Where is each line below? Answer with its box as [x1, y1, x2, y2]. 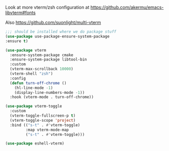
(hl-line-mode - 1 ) [14, 85, 53, 90]
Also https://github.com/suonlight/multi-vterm [5, 20, 101, 25]
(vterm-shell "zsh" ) [10, 71, 53, 76]
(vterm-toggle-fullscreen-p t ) [10, 113, 76, 118]
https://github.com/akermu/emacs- [90, 5, 164, 10]
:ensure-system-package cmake [10, 53, 73, 58]
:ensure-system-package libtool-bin [10, 57, 87, 62]
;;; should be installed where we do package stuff [5, 29, 116, 34]
